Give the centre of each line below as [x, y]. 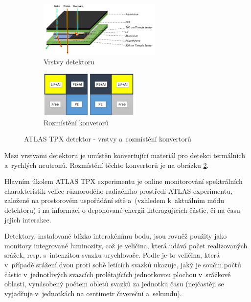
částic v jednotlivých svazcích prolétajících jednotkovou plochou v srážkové [118, 274]
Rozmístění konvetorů [76, 122]
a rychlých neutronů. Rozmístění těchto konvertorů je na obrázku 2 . [107, 165]
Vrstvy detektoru [69, 61]
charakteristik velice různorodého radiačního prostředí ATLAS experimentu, [118, 191]
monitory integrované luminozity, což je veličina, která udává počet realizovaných [126, 245]
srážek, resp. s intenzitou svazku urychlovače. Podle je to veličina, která [112, 255]
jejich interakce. [28, 219]
